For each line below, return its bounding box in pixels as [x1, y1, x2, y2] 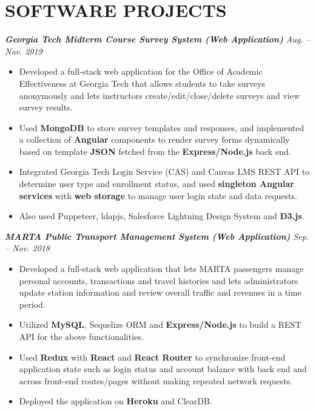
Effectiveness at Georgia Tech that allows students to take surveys [19, 76, 266, 89]
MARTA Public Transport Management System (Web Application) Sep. [5, 229, 309, 242]
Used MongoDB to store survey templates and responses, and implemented [19, 121, 304, 134]
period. [19, 297, 45, 310]
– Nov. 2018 [5, 242, 50, 254]
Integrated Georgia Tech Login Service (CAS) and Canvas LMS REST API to [19, 165, 310, 178]
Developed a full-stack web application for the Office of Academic [19, 65, 263, 78]
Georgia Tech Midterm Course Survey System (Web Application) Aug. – [5, 33, 311, 46]
